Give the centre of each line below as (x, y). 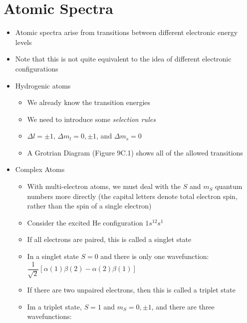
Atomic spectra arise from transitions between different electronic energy (126, 32)
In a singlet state (53, 256)
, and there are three (183, 306)
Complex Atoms (40, 169)
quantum (229, 186)
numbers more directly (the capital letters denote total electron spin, (132, 196)
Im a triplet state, (54, 306)
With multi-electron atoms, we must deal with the (104, 186)
